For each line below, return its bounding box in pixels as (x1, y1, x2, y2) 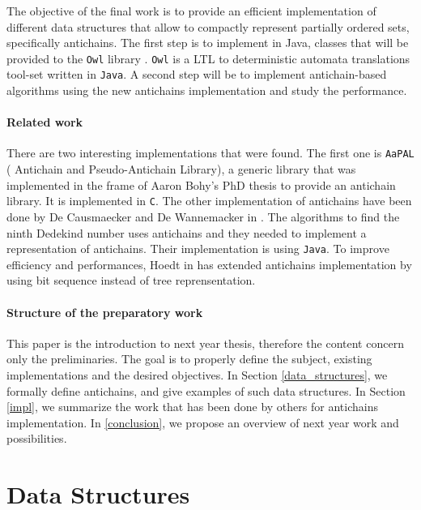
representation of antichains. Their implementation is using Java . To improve (6, 240, 389, 257)
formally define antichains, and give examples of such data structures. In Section (6, 382, 406, 399)
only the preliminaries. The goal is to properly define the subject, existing (6, 350, 372, 367)
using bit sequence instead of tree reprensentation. (6, 272, 256, 289)
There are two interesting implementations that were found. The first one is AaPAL (6, 144, 415, 161)
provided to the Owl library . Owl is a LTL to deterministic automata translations (6, 49, 410, 66)
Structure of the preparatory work (6, 303, 203, 320)
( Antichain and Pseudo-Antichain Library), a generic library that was (6, 161, 356, 178)
